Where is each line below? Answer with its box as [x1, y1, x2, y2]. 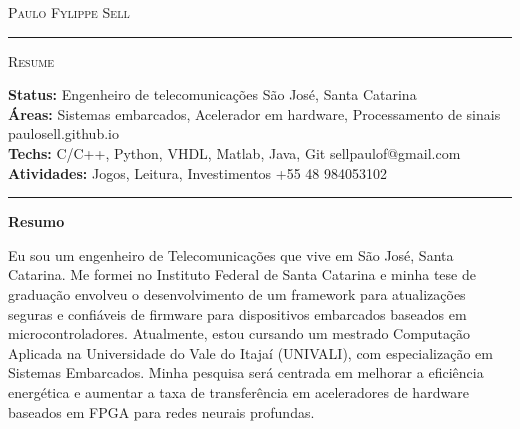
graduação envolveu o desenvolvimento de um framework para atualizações [8, 283, 466, 304]
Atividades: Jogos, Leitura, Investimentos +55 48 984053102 [8, 162, 388, 183]
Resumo [8, 211, 65, 232]
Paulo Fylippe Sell [8, 2, 130, 22]
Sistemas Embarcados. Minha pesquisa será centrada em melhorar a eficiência [8, 362, 484, 383]
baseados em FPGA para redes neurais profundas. [8, 401, 315, 422]
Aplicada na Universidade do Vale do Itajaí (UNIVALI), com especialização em [8, 342, 493, 363]
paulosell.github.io [8, 123, 119, 144]
